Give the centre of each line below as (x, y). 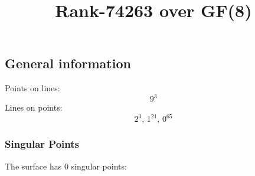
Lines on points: (34, 107)
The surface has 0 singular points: (66, 166)
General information (68, 63)
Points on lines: (32, 88)
